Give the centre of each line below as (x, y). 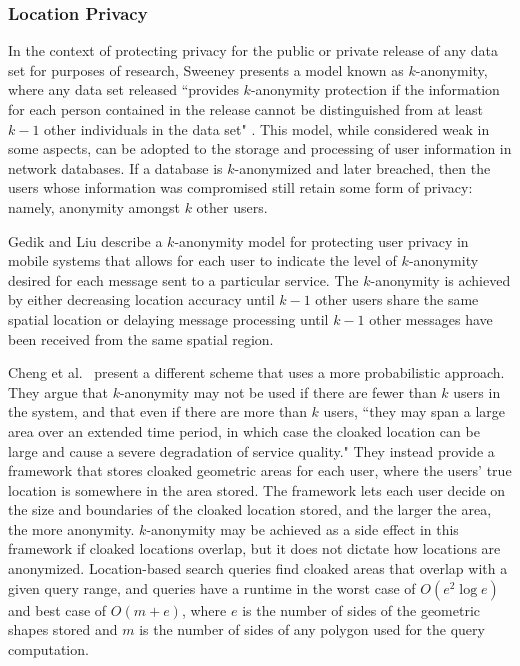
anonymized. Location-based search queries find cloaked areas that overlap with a (258, 568)
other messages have (431, 318)
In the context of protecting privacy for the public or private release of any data (253, 50)
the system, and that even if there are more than (157, 411)
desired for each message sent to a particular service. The (183, 279)
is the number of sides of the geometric (361, 609)
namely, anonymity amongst (94, 206)
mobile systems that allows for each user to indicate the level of (202, 260)
